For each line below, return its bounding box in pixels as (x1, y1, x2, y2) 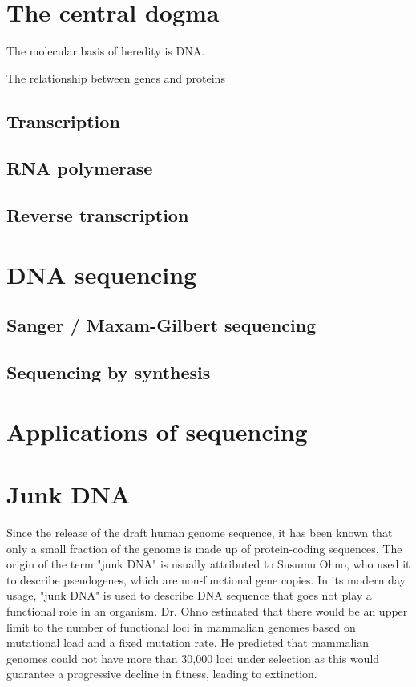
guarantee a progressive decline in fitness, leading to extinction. (6, 665, 317, 682)
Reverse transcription (6, 203, 189, 228)
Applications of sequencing (6, 414, 308, 447)
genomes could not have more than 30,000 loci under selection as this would (6, 649, 380, 666)
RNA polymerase (6, 156, 153, 180)
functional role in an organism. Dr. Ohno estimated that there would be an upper (6, 603, 408, 620)
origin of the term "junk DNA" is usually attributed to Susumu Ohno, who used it (6, 556, 410, 572)
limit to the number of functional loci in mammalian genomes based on (6, 618, 356, 635)
